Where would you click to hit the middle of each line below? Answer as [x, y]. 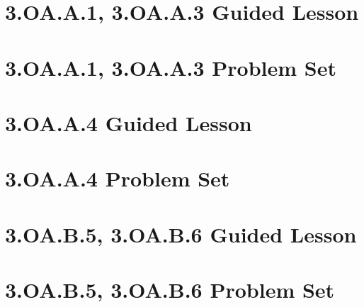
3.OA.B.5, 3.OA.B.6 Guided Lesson [181, 234]
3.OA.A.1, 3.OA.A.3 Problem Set [171, 67]
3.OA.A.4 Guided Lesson [129, 122]
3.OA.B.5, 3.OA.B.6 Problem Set [170, 290]
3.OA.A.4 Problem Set [118, 178]
